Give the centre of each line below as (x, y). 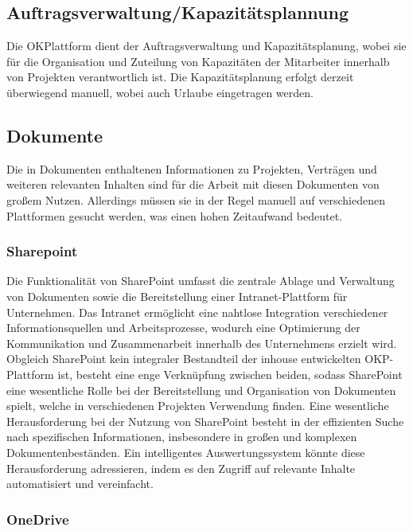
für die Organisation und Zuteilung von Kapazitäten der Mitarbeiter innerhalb (198, 61)
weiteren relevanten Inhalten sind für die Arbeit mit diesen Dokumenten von (193, 184)
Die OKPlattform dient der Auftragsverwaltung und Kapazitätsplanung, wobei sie (206, 46)
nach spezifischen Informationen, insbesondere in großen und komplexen (182, 437)
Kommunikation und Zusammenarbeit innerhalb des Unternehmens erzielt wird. (202, 343)
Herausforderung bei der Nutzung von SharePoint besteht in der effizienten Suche (205, 421)
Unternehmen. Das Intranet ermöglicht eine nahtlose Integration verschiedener (197, 312)
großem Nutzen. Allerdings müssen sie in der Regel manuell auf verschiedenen (196, 199)
